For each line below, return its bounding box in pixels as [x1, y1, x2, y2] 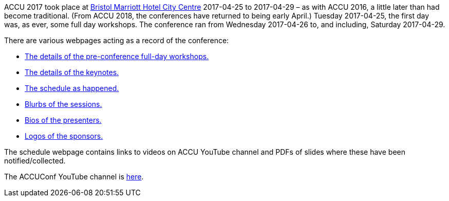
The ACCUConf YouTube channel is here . [4, 172, 144, 181]
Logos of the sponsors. [25, 132, 103, 140]
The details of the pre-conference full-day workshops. [25, 52, 209, 61]
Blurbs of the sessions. [25, 100, 102, 108]
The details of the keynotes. [25, 68, 119, 77]
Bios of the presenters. [25, 116, 102, 124]
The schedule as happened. [25, 84, 119, 93]
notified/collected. [4, 156, 66, 165]
